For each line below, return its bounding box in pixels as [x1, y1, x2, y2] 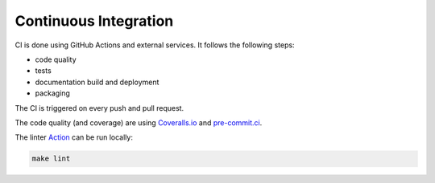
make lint [31, 154, 71, 164]
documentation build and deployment [35, 77, 159, 87]
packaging [35, 88, 70, 98]
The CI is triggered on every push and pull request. [14, 103, 184, 112]
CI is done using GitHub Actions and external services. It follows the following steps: [14, 40, 295, 50]
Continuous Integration [14, 12, 174, 30]
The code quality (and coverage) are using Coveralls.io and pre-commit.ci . [14, 117, 263, 128]
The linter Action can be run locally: [14, 132, 133, 142]
